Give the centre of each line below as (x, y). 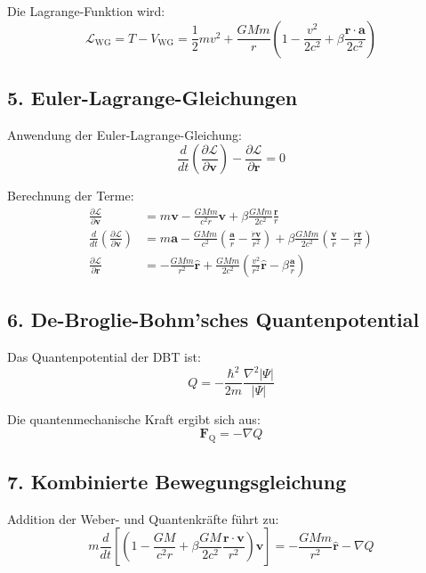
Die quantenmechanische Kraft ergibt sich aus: (134, 419)
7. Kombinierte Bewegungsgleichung (177, 482)
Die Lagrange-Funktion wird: (86, 11)
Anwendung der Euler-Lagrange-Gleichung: (125, 134)
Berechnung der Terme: (71, 196)
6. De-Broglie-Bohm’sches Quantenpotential (213, 319)
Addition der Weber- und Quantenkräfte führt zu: (143, 518)
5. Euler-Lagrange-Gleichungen (153, 97)
